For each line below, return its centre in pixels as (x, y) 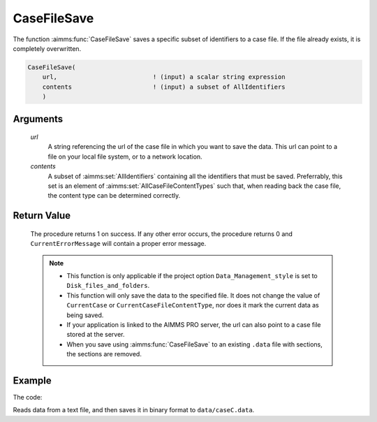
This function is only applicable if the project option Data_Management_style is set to (192, 276)
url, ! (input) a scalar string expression (164, 77)
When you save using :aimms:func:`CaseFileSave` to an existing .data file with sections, (194, 344)
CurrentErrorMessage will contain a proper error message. (118, 244)
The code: (28, 398)
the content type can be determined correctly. (114, 196)
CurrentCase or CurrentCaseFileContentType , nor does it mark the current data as (193, 305)
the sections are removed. (104, 354)
